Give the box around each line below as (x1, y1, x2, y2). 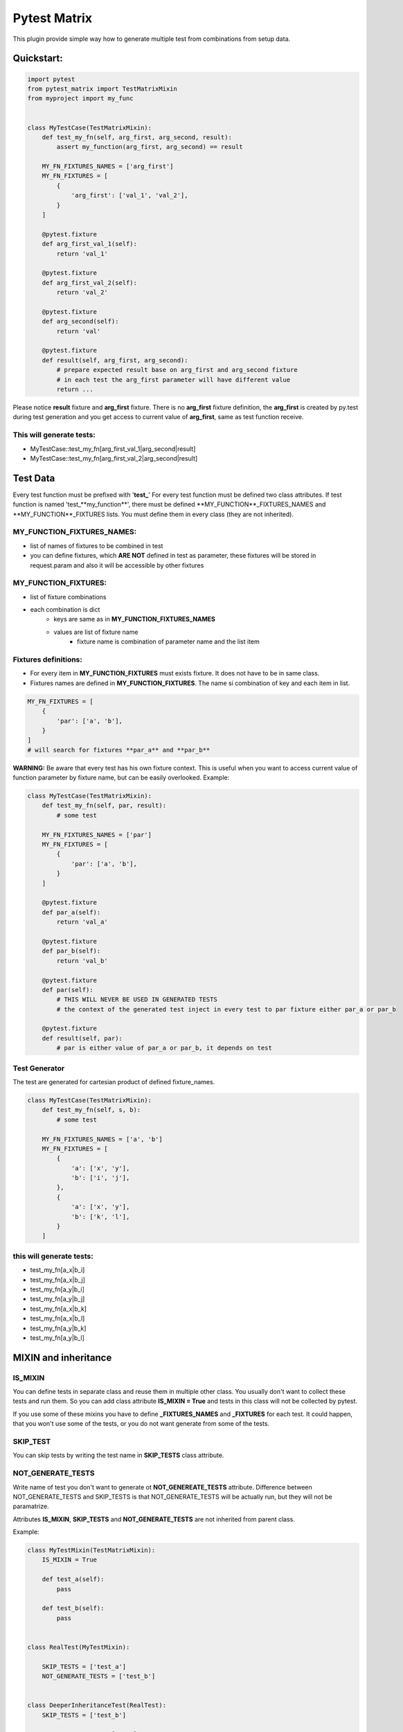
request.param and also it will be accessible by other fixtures (30, 561, 204, 569)
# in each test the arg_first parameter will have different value (56, 375, 291, 384)
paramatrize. (12, 1502, 49, 1510)
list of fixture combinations (30, 592, 107, 601)
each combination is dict (30, 606, 100, 614)
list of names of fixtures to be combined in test (30, 541, 163, 550)
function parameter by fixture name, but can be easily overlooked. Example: (12, 773, 230, 782)
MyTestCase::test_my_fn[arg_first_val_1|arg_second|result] (30, 444, 196, 453)
